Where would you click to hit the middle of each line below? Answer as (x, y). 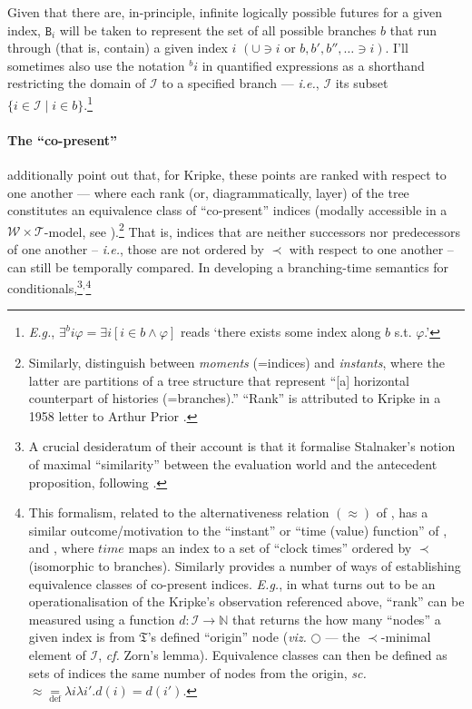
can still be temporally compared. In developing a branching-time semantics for (228, 266)
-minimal (406, 637)
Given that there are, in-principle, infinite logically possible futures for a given (225, 12)
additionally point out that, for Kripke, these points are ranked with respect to (227, 175)
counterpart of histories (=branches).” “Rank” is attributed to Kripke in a (235, 398)
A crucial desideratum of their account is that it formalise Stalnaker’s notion (242, 446)
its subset (362, 83)
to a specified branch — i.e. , (241, 83)
